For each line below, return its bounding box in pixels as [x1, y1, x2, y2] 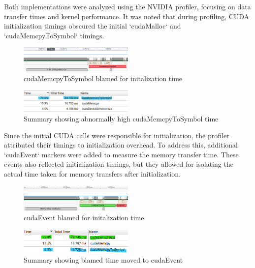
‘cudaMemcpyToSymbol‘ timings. [4, 30, 104, 40]
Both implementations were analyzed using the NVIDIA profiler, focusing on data [4, 1, 251, 11]
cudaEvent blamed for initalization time [24, 212, 144, 222]
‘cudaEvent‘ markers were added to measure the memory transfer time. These [4, 149, 239, 159]
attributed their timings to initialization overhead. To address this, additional [4, 140, 238, 150]
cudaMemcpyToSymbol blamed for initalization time [24, 73, 183, 83]
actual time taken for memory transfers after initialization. [4, 168, 181, 179]
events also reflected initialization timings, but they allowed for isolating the [4, 159, 233, 169]
